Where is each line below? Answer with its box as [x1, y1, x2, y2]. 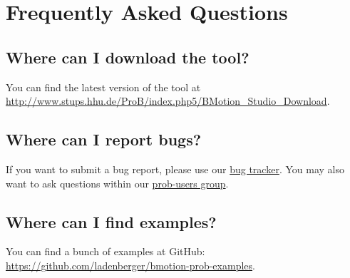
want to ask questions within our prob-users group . [6, 175, 229, 190]
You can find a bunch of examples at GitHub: [6, 244, 205, 259]
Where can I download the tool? [6, 46, 249, 68]
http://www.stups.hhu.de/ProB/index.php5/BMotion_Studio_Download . [6, 93, 330, 108]
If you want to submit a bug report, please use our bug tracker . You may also [6, 161, 344, 176]
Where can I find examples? [6, 210, 217, 232]
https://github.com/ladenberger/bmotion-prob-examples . [6, 257, 255, 272]
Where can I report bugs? [6, 128, 202, 150]
